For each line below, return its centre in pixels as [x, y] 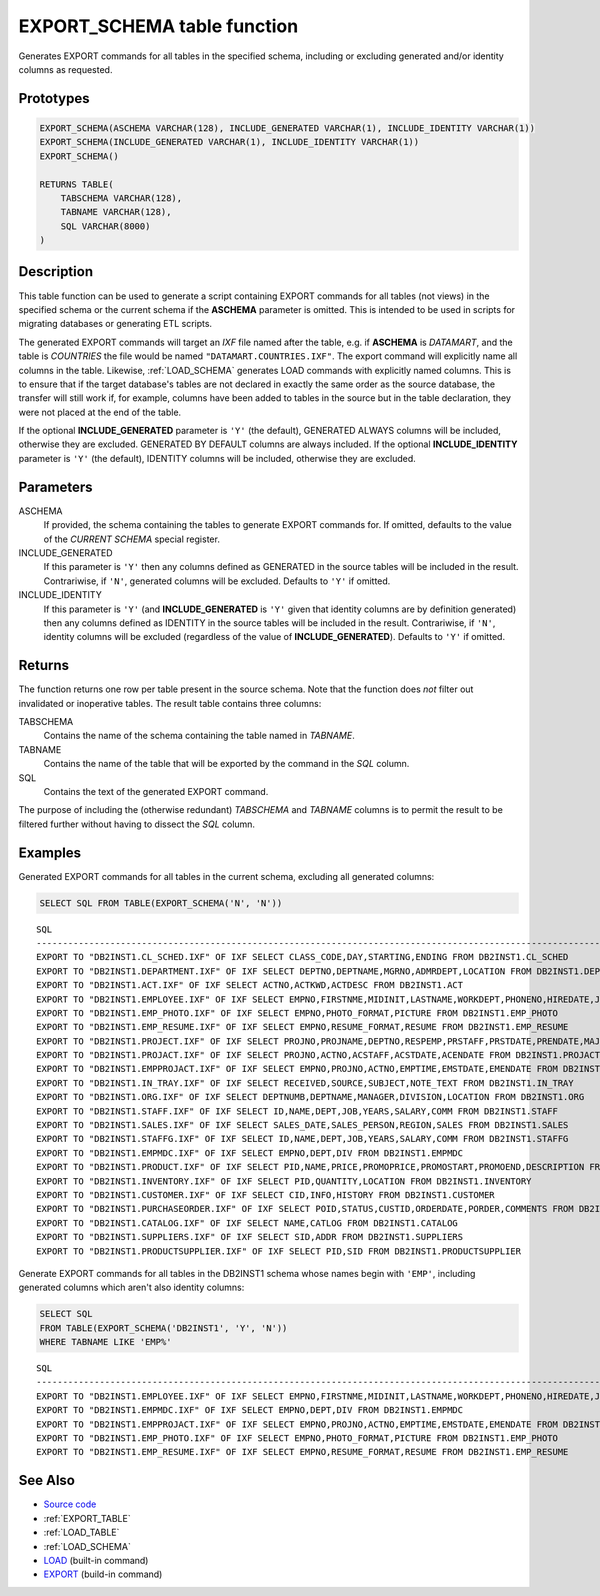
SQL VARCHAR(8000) [105, 226]
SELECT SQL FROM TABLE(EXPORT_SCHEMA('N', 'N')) [161, 903]
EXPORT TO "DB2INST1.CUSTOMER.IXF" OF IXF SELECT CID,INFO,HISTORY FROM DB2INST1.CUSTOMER [265, 1195]
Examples [50, 852]
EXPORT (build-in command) [103, 1574]
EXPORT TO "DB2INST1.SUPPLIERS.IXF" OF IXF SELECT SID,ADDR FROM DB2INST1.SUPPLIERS [250, 1237]
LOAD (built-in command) [96, 1560]
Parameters [55, 486]
